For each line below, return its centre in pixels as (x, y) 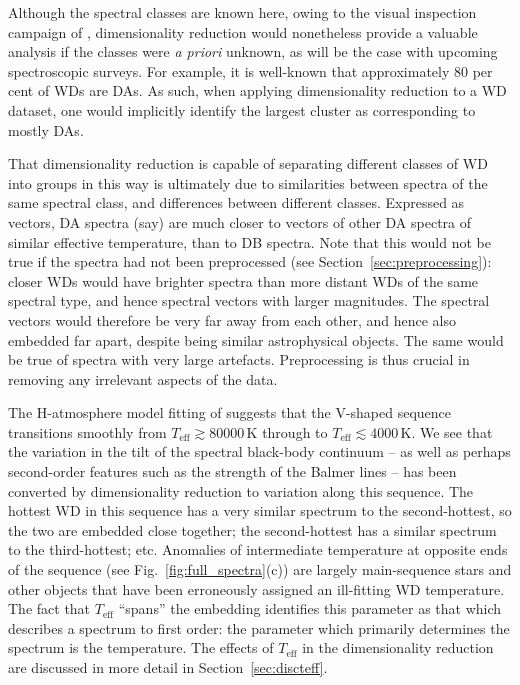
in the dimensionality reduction (398, 647)
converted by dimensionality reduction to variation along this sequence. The (241, 490)
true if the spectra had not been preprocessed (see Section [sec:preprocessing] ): (250, 261)
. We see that (452, 431)
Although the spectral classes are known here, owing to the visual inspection (242, 12)
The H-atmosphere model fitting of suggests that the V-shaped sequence (230, 412)
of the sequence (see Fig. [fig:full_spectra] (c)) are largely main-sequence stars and (260, 569)
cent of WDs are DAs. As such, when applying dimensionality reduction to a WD (257, 90)
